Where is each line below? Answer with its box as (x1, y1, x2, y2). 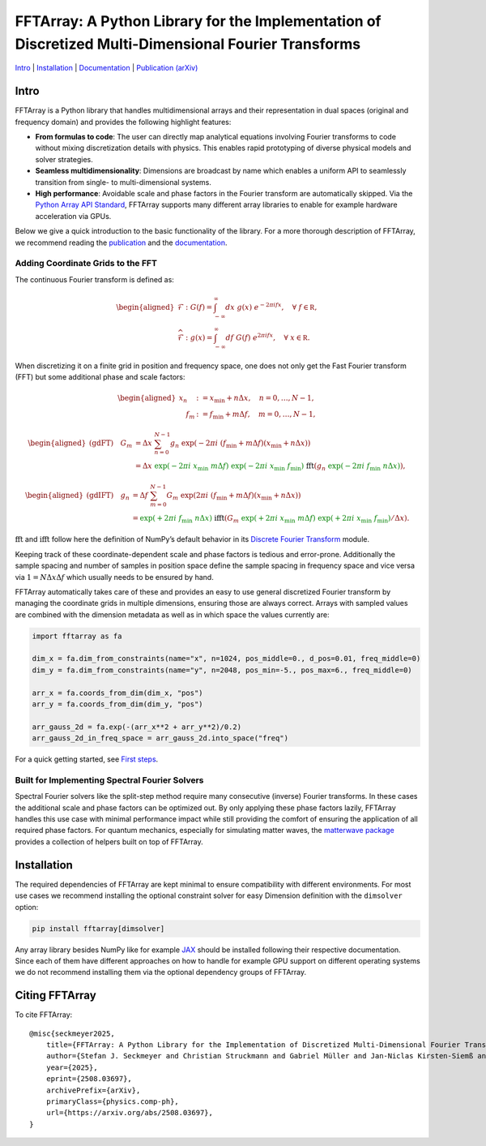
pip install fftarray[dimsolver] (32, 924, 165, 933)
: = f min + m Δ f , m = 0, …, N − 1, (195, 410, 316, 421)
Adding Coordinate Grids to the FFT (15, 258, 158, 269)
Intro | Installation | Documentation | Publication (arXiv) (15, 63, 198, 73)
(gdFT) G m (89, 439, 133, 450)
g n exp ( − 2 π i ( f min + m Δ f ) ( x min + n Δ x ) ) (170, 439, 311, 450)
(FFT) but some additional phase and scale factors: (15, 371, 185, 381)
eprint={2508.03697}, (45, 1075, 133, 1084)
